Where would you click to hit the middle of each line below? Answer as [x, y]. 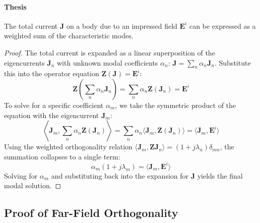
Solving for [21, 175]
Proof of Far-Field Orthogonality [91, 213]
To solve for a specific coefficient [54, 105]
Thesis [15, 6]
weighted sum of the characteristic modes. [69, 36]
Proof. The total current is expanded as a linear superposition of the [110, 52]
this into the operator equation [52, 73]
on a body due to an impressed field [122, 25]
